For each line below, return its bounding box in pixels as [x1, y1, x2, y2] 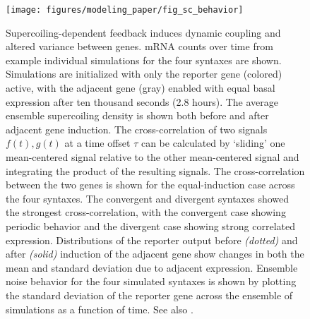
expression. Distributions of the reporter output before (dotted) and [6, 232, 298, 247]
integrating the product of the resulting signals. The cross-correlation [6, 163, 305, 178]
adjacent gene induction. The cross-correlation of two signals [6, 121, 268, 136]
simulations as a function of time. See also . [6, 301, 193, 316]
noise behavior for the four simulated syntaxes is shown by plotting [6, 274, 297, 289]
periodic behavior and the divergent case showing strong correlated [6, 218, 295, 233]
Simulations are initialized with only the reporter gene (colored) [6, 66, 282, 81]
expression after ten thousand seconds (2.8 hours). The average [6, 94, 278, 109]
